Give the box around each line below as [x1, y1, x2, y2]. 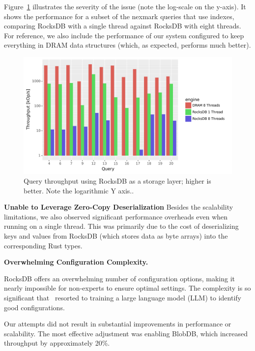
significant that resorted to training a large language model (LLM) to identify [4, 293, 241, 302]
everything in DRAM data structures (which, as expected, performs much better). [4, 40, 251, 50]
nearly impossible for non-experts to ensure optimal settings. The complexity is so [4, 283, 251, 293]
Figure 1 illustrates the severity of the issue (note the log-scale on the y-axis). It [4, 1, 246, 11]
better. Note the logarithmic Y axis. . [24, 185, 134, 195]
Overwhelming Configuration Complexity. [4, 257, 148, 267]
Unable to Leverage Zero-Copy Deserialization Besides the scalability [4, 202, 233, 212]
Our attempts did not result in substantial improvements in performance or [4, 319, 231, 329]
